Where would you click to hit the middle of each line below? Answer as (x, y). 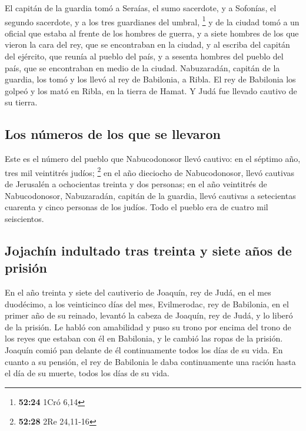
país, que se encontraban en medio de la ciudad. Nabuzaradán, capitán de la (142, 67)
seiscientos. (24, 218)
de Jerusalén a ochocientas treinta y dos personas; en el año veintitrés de (136, 184)
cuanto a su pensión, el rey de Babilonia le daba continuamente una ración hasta (150, 361)
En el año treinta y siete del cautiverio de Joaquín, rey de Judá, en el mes (138, 292)
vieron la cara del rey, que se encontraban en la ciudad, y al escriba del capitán (147, 44)
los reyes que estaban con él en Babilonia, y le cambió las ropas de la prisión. (144, 338)
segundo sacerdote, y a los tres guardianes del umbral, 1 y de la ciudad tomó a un (152, 21)
